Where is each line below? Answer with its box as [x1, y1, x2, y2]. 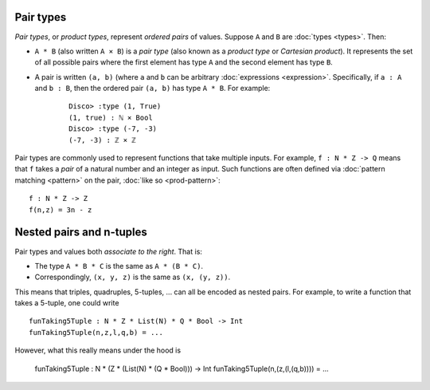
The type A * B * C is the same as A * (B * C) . [34, 261, 203, 270]
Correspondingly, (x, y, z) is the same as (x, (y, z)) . [34, 272, 231, 282]
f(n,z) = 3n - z [29, 205, 92, 215]
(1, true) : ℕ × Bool [68, 112, 153, 122]
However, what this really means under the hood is [14, 345, 182, 355]
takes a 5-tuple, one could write [14, 298, 119, 308]
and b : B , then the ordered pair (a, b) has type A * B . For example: [34, 84, 271, 93]
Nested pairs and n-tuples [14, 226, 147, 239]
